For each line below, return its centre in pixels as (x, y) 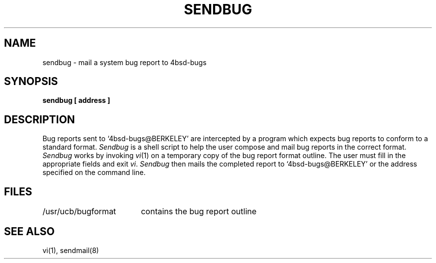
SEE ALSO (29, 231)
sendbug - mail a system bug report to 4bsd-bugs (124, 62)
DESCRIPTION (40, 119)
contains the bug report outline (199, 212)
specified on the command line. (94, 173)
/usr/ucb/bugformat (79, 212)
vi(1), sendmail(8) (71, 250)
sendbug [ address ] (76, 100)
